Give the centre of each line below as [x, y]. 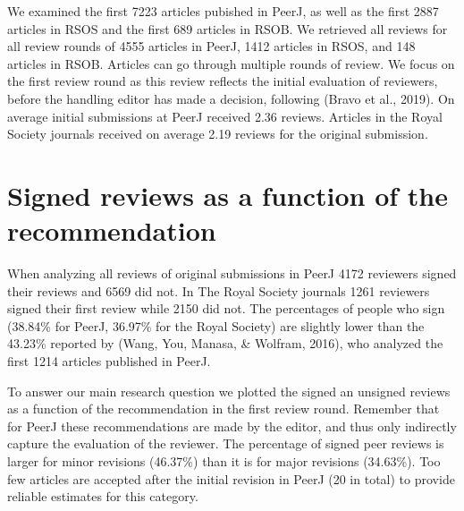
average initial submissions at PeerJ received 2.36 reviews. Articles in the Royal [225, 116]
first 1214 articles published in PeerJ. [109, 361]
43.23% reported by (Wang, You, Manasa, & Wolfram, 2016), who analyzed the [225, 343]
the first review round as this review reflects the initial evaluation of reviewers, [223, 81]
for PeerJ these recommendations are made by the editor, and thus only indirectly [232, 426]
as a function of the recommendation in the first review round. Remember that [224, 409]
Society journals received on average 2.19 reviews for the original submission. [218, 134]
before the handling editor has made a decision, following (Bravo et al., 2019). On [231, 98]
